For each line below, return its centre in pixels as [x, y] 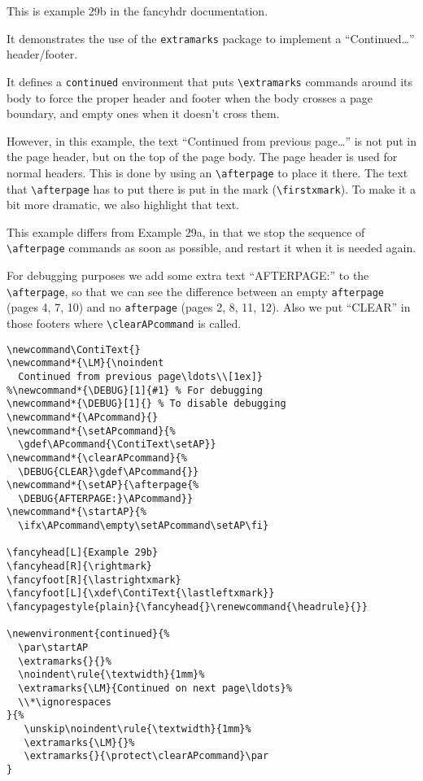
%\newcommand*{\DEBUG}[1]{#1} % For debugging [135, 390]
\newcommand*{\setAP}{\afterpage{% [103, 485]
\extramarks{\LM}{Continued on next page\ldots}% [155, 688]
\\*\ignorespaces [65, 702]
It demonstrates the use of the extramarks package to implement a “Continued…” [211, 38]
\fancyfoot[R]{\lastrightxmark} [94, 580]
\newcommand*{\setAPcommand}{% [91, 431]
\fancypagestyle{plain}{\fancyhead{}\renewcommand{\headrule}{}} [187, 607]
